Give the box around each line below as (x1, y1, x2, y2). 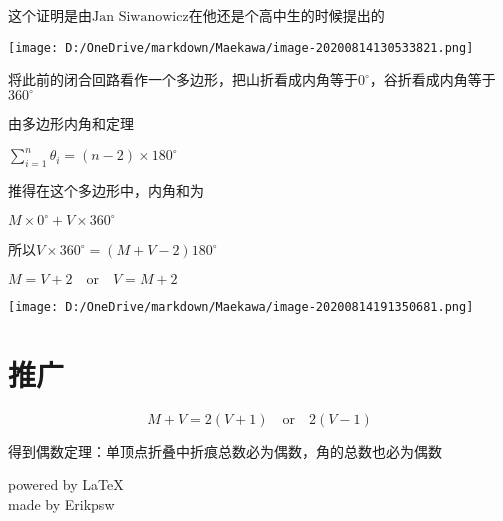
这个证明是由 (8, 5, 92, 25)
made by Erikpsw (8, 493, 115, 514)
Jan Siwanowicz (92, 10, 189, 24)
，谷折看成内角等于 (369, 69, 496, 90)
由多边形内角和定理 (8, 113, 134, 134)
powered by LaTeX (8, 474, 124, 495)
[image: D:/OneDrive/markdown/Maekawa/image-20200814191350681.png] (8, 299, 474, 314)
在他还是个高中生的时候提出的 (188, 5, 385, 25)
